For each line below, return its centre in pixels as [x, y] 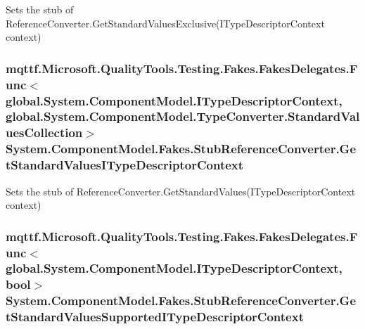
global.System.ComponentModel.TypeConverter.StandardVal [183, 116]
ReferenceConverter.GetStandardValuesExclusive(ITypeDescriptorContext [165, 23]
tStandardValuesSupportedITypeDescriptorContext [155, 317]
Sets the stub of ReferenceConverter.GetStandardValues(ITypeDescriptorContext [181, 191]
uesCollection [44, 133]
